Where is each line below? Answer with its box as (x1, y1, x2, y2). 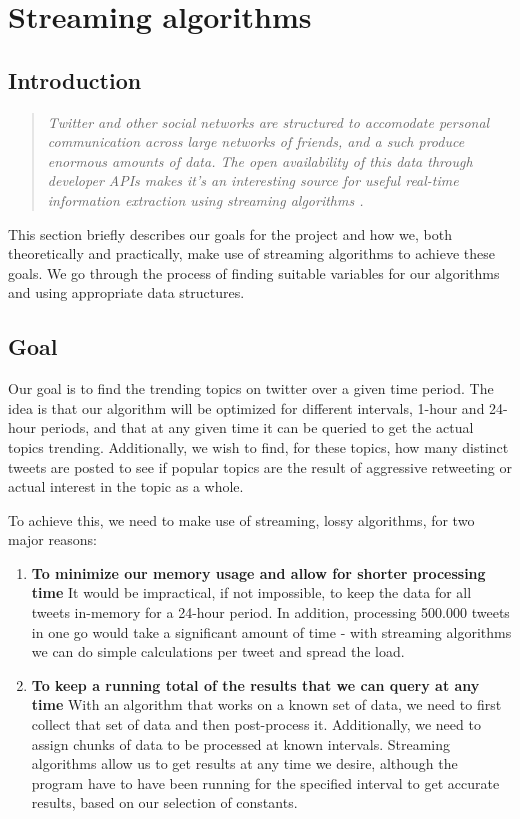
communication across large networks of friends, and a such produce (47, 131, 465, 152)
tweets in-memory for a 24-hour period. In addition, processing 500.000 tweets (31, 602, 510, 623)
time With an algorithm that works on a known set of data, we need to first (31, 694, 502, 715)
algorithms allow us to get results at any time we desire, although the (31, 753, 458, 774)
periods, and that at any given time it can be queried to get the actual (40, 417, 474, 438)
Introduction (8, 64, 142, 95)
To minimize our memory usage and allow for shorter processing (31, 562, 486, 583)
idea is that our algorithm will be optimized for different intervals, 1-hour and (8, 397, 485, 418)
